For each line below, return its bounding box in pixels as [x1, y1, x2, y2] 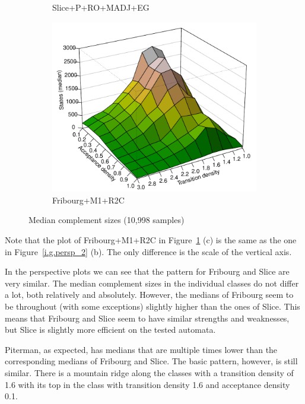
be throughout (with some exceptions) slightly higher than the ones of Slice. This [5, 300, 300, 312]
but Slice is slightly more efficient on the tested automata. [5, 323, 216, 336]
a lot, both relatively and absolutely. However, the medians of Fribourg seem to [5, 288, 294, 301]
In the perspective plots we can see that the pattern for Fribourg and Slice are [5, 265, 290, 278]
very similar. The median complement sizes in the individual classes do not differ [5, 276, 299, 289]
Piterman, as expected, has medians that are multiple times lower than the [5, 343, 278, 355]
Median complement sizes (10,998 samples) [28, 214, 185, 226]
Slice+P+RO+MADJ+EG [52, 1, 150, 13]
